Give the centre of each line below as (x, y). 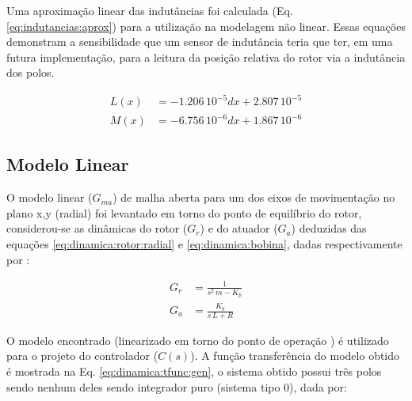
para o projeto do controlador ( (82, 356)
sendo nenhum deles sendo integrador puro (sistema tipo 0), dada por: (177, 386)
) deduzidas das (329, 228)
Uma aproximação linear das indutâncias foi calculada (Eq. (150, 10)
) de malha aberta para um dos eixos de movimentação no (254, 197)
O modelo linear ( (50, 197)
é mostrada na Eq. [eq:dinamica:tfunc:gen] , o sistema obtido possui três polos (194, 371)
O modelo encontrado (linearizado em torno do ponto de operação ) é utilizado (198, 340)
